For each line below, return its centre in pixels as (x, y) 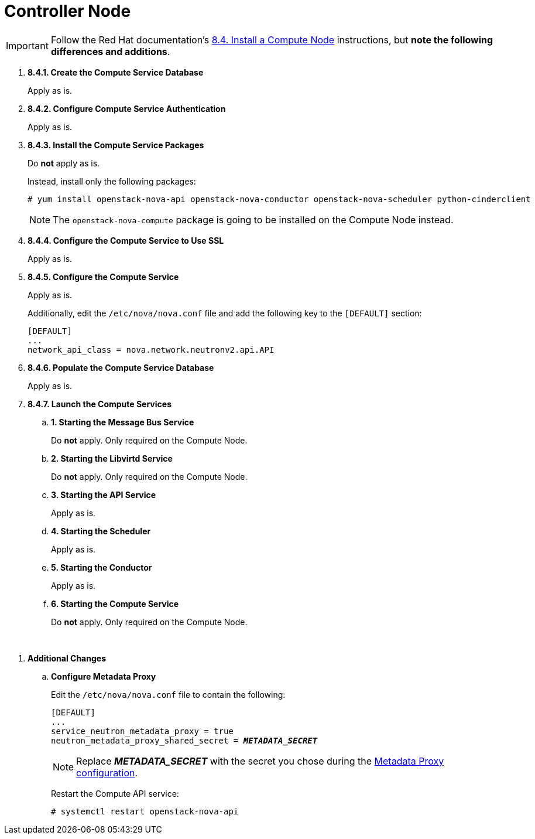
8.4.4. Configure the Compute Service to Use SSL (126, 240)
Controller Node (68, 11)
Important (27, 45)
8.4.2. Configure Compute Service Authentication (127, 108)
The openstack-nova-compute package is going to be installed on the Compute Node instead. (253, 219)
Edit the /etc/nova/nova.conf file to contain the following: (168, 694)
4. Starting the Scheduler (101, 531)
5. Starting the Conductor (102, 567)
